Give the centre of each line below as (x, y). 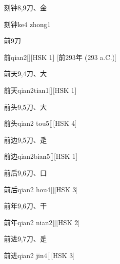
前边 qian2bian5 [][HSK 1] (41, 156)
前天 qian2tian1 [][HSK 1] (40, 90)
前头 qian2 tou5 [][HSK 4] (40, 123)
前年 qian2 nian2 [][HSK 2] (42, 222)
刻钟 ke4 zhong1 (27, 24)
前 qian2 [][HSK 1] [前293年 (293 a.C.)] (60, 57)
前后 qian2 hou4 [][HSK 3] (41, 189)
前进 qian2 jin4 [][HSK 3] (40, 255)
